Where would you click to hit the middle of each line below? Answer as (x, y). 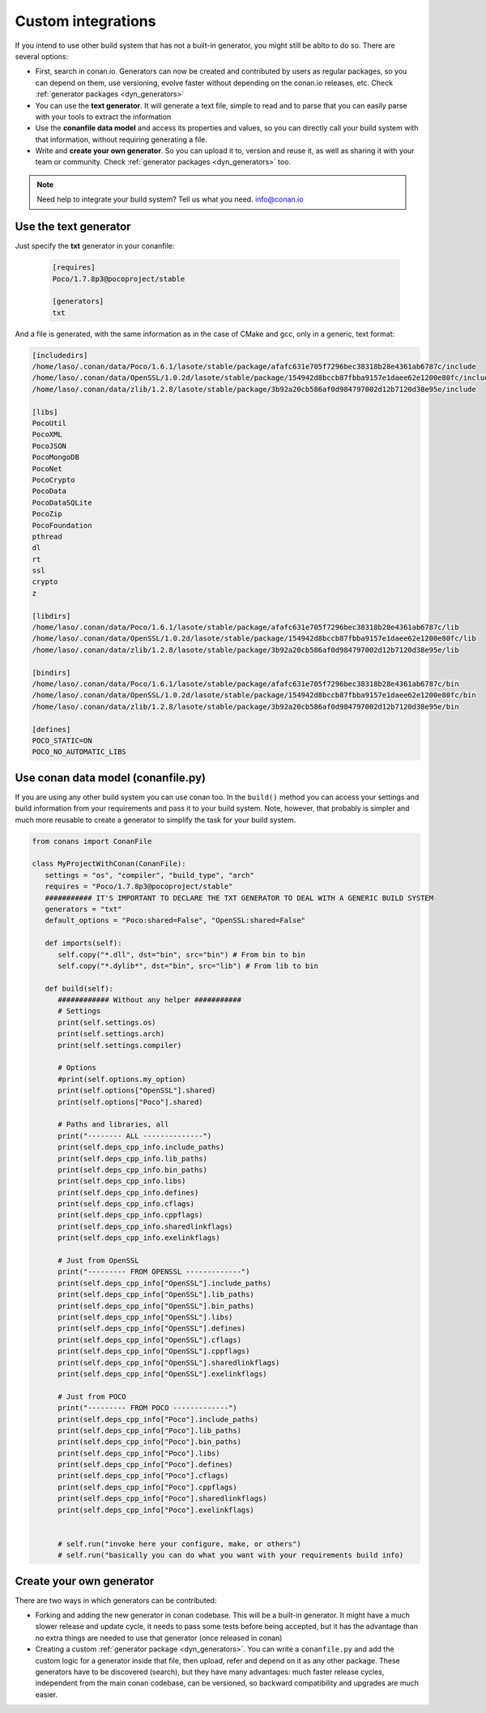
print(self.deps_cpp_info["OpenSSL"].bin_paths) (156, 1306)
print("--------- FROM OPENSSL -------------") (154, 1272)
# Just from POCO (92, 1396)
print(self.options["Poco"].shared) (130, 1102)
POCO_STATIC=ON (62, 740)
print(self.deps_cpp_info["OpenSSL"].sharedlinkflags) (169, 1362)
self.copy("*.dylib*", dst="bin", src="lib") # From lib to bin (188, 965)
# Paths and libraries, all (113, 1125)
